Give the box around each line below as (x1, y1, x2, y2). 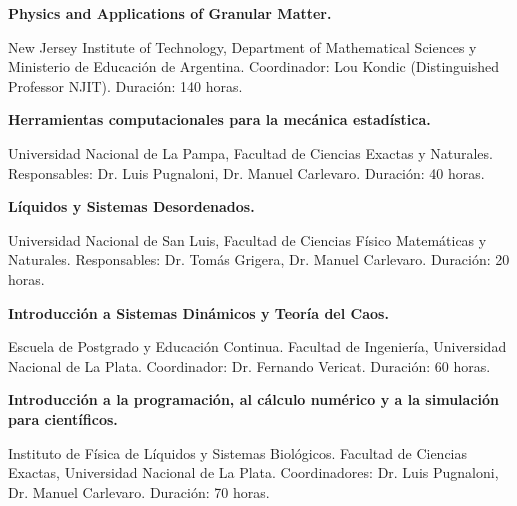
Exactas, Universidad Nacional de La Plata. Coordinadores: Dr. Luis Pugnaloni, (8, 462, 499, 483)
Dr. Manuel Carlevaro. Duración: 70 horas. (8, 481, 270, 502)
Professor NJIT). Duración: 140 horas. (8, 75, 243, 96)
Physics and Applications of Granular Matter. (8, 3, 332, 23)
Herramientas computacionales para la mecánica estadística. (8, 109, 431, 130)
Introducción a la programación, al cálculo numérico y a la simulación (8, 389, 500, 410)
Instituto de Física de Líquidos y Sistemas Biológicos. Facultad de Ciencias (8, 442, 468, 463)
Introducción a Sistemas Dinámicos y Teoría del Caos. (8, 302, 389, 323)
